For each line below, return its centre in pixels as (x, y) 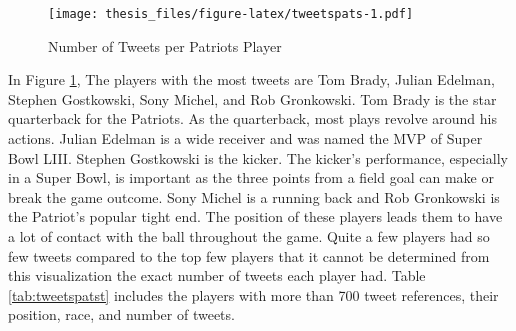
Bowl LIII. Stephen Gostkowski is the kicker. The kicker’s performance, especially (258, 157)
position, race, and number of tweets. (121, 314)
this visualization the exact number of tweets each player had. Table (217, 275)
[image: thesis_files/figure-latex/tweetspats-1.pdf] (231, 14)
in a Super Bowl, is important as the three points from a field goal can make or (251, 177)
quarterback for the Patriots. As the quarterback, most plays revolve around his (252, 118)
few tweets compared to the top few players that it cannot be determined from (249, 255)
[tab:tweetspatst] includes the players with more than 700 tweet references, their (253, 294)
